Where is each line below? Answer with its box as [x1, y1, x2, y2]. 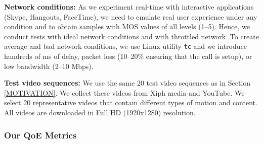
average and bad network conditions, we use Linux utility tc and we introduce [4, 41, 247, 51]
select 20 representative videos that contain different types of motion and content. [4, 97, 257, 108]
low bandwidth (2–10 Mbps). [4, 60, 94, 71]
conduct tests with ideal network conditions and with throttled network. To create [4, 31, 259, 41]
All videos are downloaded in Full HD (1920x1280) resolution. [4, 107, 196, 117]
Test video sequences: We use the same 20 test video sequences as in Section [4, 78, 251, 88]
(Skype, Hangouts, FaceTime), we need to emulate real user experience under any [4, 11, 257, 22]
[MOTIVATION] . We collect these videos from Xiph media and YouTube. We [4, 87, 245, 98]
